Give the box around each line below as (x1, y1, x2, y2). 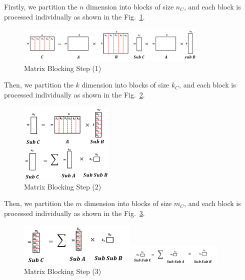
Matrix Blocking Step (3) (24, 266, 101, 276)
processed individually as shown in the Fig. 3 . (4, 207, 145, 218)
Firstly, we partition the (4, 1, 77, 11)
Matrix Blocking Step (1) (24, 62, 101, 73)
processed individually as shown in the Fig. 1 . (4, 11, 145, 21)
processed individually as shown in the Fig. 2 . (4, 89, 145, 99)
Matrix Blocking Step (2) (24, 181, 101, 191)
